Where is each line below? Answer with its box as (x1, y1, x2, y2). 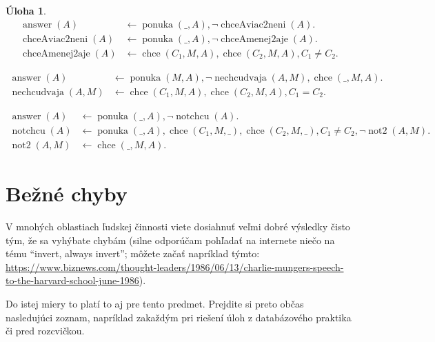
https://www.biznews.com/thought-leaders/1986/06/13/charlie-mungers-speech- (6, 259, 344, 274)
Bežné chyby (6, 179, 128, 208)
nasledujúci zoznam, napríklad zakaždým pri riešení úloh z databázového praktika (6, 310, 352, 324)
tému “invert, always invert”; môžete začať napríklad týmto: (6, 246, 260, 261)
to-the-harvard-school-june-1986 (6, 273, 139, 288)
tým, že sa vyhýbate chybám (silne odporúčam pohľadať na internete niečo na (6, 232, 335, 247)
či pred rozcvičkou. (6, 323, 85, 338)
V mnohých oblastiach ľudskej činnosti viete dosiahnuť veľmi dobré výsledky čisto (6, 219, 350, 233)
